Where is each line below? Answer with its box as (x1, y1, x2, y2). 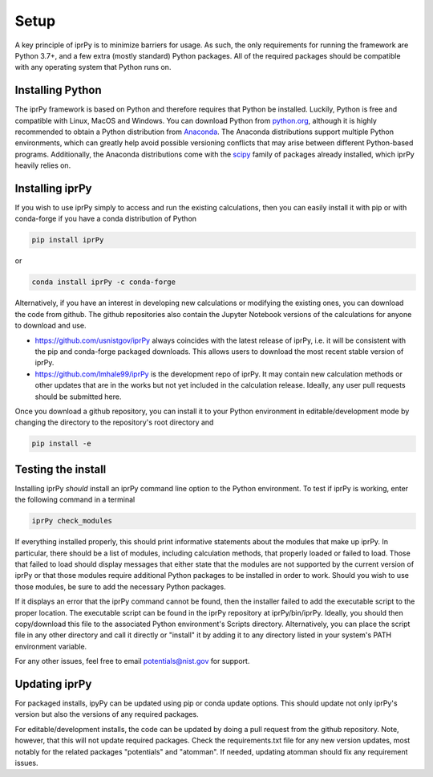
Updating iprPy (14, 677, 92, 690)
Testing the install (14, 462, 107, 476)
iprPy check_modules (31, 516, 112, 526)
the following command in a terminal (14, 494, 136, 505)
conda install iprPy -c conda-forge (31, 278, 176, 287)
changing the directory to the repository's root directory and (14, 417, 214, 427)
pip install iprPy (31, 235, 104, 245)
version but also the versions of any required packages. (14, 710, 200, 719)
